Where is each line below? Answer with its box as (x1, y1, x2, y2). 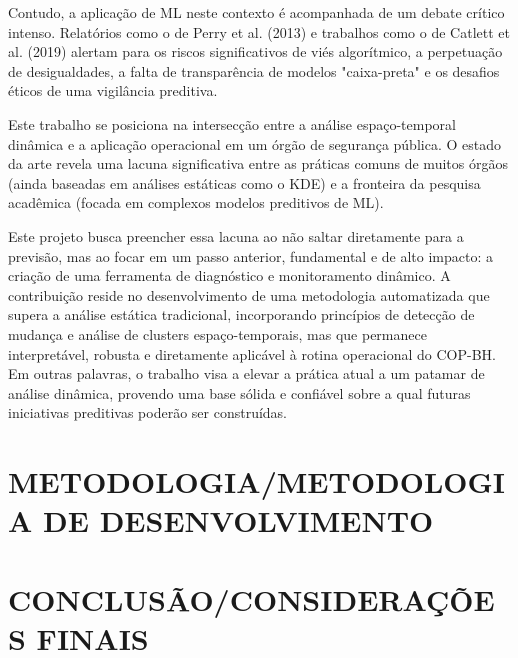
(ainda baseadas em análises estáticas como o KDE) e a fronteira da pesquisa (8, 172, 481, 193)
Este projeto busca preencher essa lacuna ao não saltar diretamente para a (8, 225, 464, 246)
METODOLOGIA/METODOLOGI (8, 461, 506, 502)
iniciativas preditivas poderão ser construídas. (8, 402, 288, 423)
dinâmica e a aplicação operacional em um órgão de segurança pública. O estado (8, 133, 501, 154)
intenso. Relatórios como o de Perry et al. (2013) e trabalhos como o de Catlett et (8, 21, 510, 42)
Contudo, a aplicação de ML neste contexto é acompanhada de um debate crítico (8, 2, 505, 22)
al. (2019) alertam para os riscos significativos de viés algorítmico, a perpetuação (8, 41, 503, 62)
